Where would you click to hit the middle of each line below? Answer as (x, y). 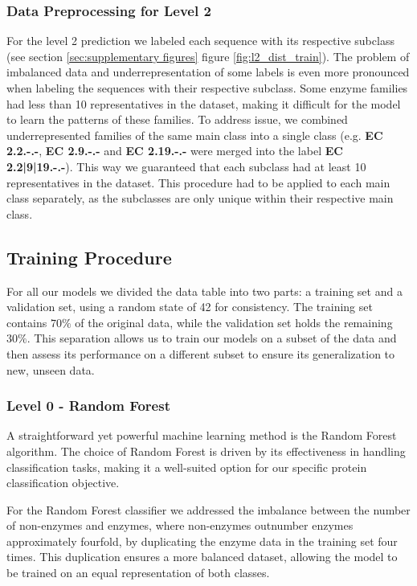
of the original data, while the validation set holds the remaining (234, 322)
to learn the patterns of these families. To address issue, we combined (177, 119)
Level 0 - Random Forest (88, 406)
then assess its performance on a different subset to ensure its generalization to (201, 353)
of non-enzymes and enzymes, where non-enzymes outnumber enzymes (180, 525)
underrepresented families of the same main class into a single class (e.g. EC (195, 135)
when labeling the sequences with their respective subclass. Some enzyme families (207, 88)
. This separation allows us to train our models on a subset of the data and (212, 338)
